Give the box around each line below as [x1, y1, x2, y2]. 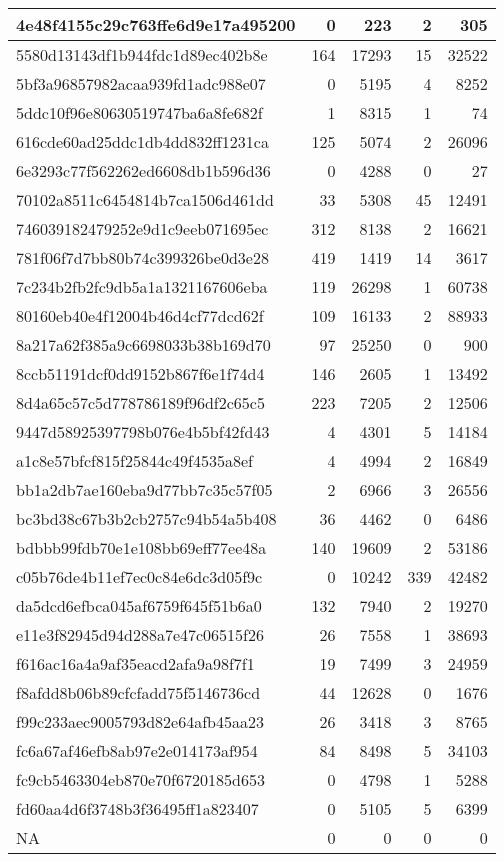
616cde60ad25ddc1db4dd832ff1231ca [16, 130, 269, 153]
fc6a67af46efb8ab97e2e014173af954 [16, 739, 258, 762]
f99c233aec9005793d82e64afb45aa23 [16, 710, 265, 733]
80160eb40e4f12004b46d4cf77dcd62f [16, 304, 264, 327]
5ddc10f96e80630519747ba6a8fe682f [16, 101, 263, 124]
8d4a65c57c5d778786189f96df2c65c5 [16, 391, 265, 414]
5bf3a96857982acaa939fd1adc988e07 [16, 72, 266, 95]
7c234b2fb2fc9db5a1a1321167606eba [16, 275, 268, 298]
